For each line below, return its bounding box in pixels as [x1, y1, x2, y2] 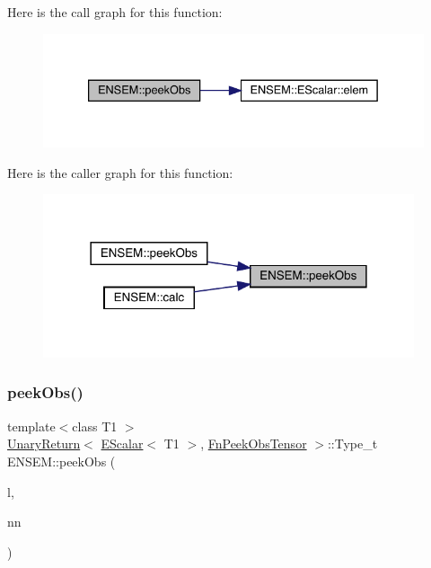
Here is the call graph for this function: [7, 3, 223, 21]
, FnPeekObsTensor [200, 434, 307, 453]
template [7, 416, 56, 435]
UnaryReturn [7, 434, 81, 453]
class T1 [72, 416, 118, 435]
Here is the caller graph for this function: [7, 163, 233, 182]
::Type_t [327, 434, 378, 453]
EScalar [101, 434, 144, 453]
